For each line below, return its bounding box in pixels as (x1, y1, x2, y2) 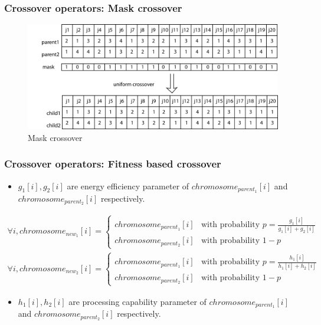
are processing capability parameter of (68, 295, 207, 307)
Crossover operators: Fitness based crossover (4, 156, 221, 171)
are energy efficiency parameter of (67, 179, 189, 192)
